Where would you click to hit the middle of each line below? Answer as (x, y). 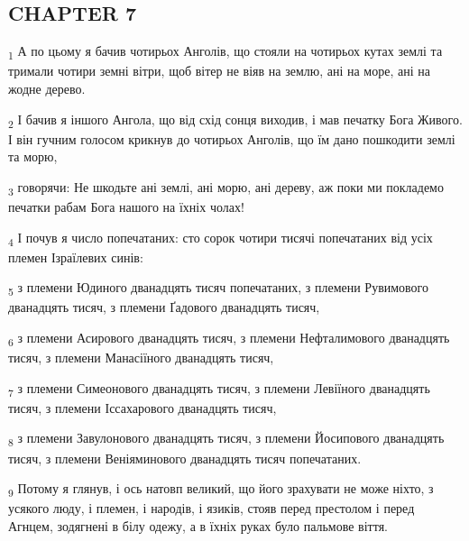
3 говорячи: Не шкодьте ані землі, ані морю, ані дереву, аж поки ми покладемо (226, 188)
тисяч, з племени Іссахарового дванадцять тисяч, (143, 407)
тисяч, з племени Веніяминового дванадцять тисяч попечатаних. (185, 458)
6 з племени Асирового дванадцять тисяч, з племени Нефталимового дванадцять (229, 338)
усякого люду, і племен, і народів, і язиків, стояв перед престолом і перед (212, 508)
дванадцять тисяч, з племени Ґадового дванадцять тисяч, (164, 307)
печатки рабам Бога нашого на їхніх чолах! (126, 206)
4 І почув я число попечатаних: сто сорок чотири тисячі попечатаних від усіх (221, 238)
